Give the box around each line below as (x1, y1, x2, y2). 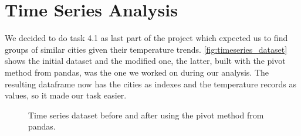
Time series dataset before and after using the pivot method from (28, 108, 264, 121)
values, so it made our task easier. (5, 89, 127, 101)
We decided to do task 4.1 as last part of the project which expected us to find (5, 32, 288, 44)
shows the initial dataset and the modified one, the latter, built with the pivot (5, 55, 286, 67)
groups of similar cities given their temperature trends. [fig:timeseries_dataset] (5, 43, 288, 55)
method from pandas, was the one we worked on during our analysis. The (5, 66, 269, 78)
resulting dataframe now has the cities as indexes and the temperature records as (5, 77, 296, 90)
